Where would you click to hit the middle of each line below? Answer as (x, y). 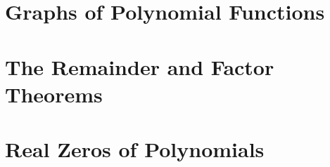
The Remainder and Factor (140, 66)
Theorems (54, 94)
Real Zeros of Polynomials (135, 149)
